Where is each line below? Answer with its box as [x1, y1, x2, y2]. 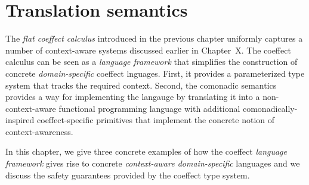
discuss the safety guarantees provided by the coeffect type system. [5, 168, 250, 181]
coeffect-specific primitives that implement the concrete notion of [37, 114, 275, 126]
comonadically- [242, 102, 298, 114]
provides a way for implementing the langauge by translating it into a [5, 90, 260, 103]
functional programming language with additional [58, 102, 240, 114]
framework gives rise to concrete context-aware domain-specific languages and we [5, 157, 300, 170]
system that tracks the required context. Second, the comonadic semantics [5, 79, 277, 91]
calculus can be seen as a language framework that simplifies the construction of [5, 55, 298, 68]
